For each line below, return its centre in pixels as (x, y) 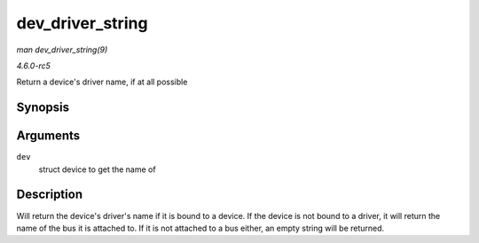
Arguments (48, 136)
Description (50, 195)
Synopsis (43, 108)
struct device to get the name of (97, 169)
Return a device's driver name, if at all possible (102, 82)
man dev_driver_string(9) (62, 50)
